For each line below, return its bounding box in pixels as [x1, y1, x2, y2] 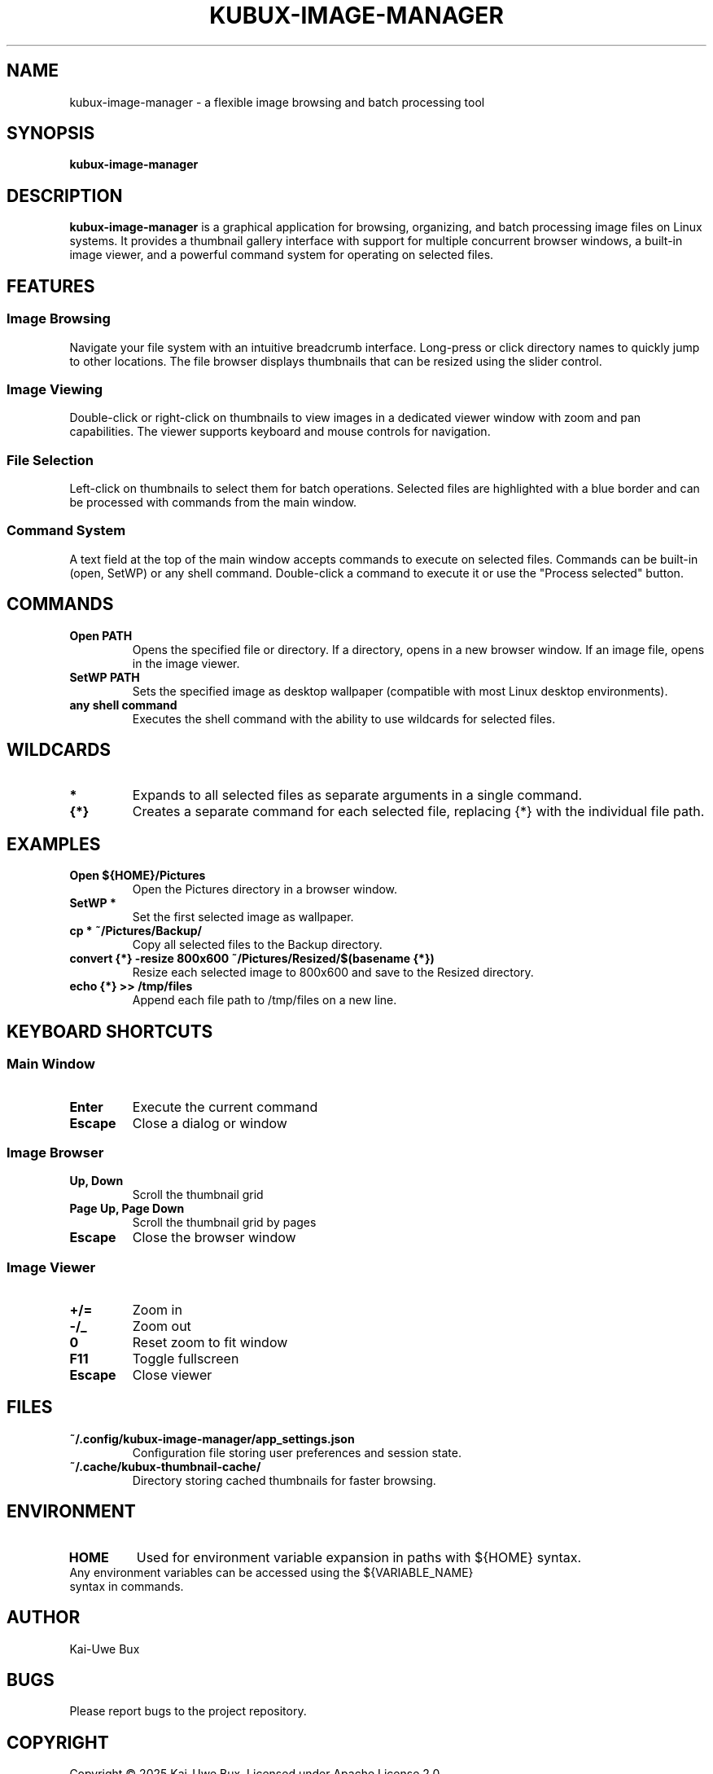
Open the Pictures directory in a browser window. [132, 882, 398, 897]
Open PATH [69, 628, 133, 643]
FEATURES [7, 275, 95, 296]
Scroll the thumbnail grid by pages [132, 1215, 317, 1230]
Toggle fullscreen [132, 1350, 239, 1367]
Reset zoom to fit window [132, 1334, 288, 1350]
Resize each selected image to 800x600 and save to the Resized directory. [132, 965, 534, 980]
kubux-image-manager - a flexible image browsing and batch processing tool [69, 94, 485, 109]
